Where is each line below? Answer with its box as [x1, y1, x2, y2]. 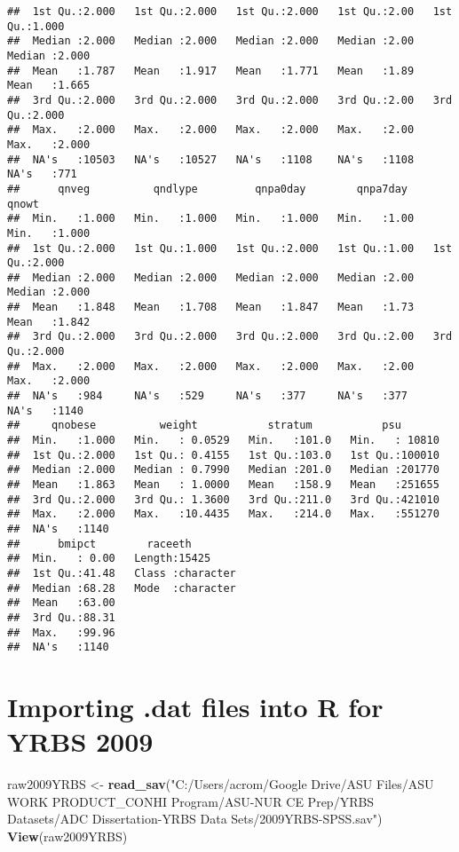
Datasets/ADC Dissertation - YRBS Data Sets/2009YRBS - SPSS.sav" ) [7, 809, 383, 828]
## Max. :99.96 [7, 626, 115, 639]
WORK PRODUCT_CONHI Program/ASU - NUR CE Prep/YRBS [7, 792, 375, 810]
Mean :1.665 [7, 79, 91, 92]
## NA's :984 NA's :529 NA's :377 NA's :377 [7, 390, 408, 403]
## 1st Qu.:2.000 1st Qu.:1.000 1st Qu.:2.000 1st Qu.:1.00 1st [7, 241, 453, 255]
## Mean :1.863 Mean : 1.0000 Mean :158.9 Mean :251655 [7, 478, 439, 491]
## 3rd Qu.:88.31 [7, 611, 115, 624]
